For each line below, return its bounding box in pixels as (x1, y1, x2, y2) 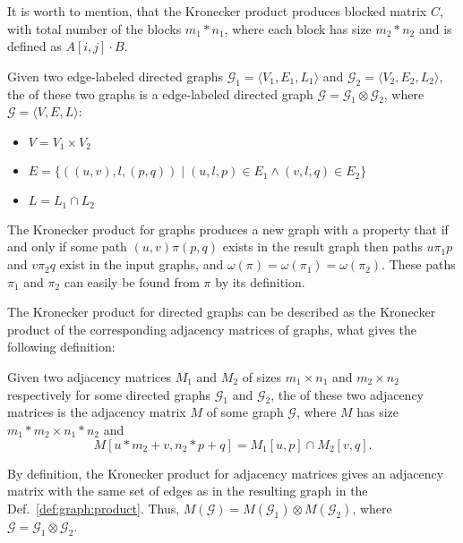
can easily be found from (64, 272, 200, 291)
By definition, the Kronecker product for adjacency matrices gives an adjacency (7, 463, 444, 482)
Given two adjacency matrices (7, 368, 171, 386)
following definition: (7, 337, 116, 356)
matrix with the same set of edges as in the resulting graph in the (7, 481, 368, 500)
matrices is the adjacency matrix (7, 403, 186, 421)
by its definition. (215, 272, 305, 291)
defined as (7, 37, 62, 55)
